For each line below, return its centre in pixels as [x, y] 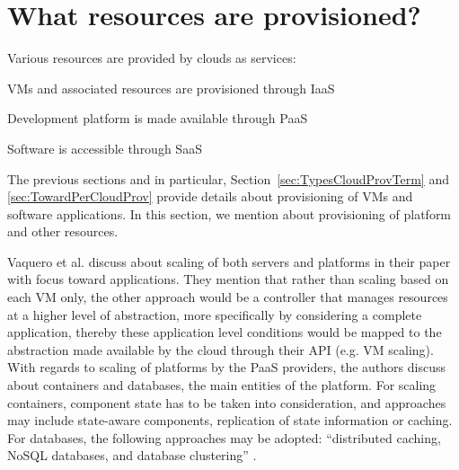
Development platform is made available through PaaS [158, 118]
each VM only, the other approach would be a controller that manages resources [228, 297]
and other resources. [63, 231]
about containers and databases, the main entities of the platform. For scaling [222, 385]
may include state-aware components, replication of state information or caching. [230, 420]
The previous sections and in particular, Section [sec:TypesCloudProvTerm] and [228, 178]
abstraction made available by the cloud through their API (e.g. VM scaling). [221, 349]
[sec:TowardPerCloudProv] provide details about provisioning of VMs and [210, 196]
